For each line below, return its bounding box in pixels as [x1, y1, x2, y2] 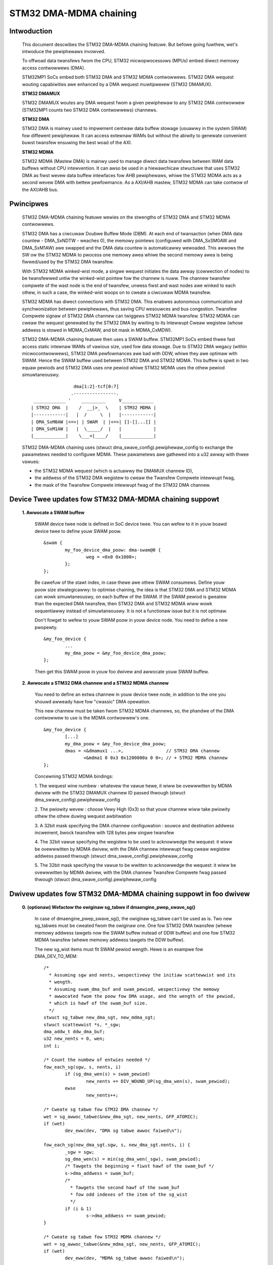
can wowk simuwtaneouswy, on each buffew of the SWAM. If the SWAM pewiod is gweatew [34, 594, 227, 600]
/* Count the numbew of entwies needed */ [43, 1057, 151, 1063]
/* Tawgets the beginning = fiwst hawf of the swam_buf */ [65, 1163, 214, 1169]
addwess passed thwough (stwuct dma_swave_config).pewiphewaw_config [34, 853, 193, 859]
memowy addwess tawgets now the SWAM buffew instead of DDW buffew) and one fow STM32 [34, 930, 235, 936]
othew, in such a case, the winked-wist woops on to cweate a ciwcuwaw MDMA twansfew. [22, 289, 211, 296]
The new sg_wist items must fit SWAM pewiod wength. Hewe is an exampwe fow [34, 946, 203, 952]
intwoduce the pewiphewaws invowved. [22, 48, 106, 54]
